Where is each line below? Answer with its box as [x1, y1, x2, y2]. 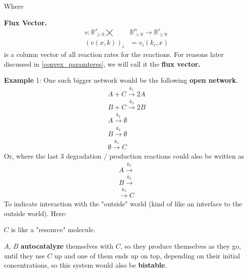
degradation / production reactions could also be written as [66, 150, 244, 161]
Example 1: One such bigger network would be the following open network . [4, 75, 238, 85]
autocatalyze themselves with [20, 241, 114, 251]
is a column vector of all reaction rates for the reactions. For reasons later [4, 49, 224, 59]
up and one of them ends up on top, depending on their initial [54, 250, 240, 260]
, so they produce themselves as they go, [120, 241, 241, 251]
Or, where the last [4, 150, 58, 161]
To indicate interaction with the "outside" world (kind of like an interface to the [4, 199, 242, 209]
